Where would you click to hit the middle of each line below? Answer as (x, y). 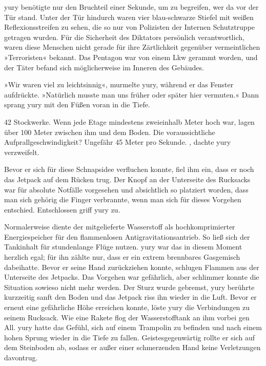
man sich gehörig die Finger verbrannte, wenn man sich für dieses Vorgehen (123, 199)
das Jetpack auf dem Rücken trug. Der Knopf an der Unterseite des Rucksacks (127, 179)
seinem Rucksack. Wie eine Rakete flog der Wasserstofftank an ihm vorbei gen (127, 317)
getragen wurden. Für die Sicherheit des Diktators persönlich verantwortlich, (124, 37)
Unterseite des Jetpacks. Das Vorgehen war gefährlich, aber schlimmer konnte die (132, 277)
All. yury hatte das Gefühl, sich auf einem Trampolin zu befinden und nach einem (133, 327)
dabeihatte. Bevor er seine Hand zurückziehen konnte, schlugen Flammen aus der (132, 267)
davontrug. (21, 357)
